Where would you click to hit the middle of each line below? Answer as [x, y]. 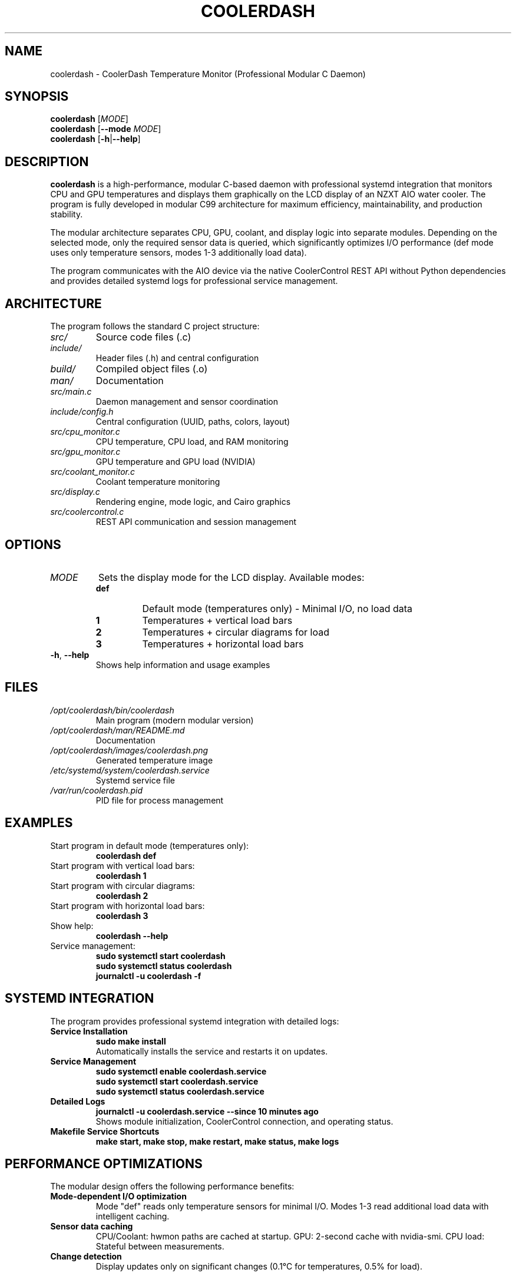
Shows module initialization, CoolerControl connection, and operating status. [244, 1121]
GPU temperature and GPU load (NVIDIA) [176, 462]
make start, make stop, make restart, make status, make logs [217, 1141]
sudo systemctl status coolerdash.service [180, 1091]
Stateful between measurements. [160, 1247]
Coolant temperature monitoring [158, 482]
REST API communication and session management [196, 522]
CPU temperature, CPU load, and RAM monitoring [192, 442]
